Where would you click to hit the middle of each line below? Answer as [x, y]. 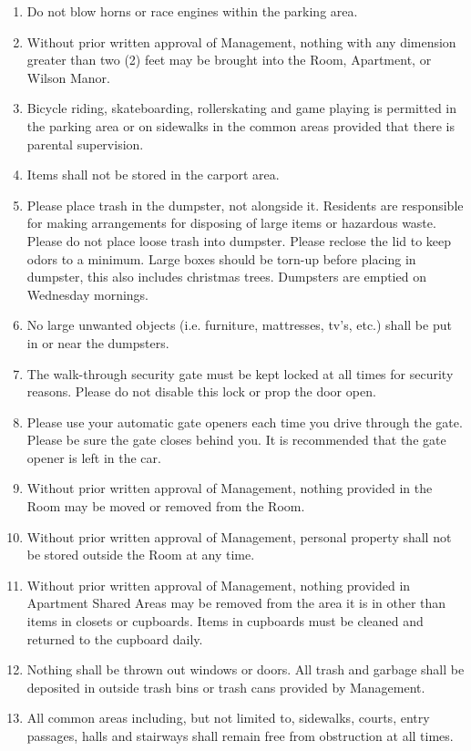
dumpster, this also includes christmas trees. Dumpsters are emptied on [226, 277]
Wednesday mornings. [88, 294]
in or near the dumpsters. [98, 342]
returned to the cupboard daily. [115, 638]
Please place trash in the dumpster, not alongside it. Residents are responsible [245, 205]
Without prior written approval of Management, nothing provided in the [230, 488]
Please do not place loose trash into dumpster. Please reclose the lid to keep [239, 240]
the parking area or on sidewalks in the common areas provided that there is [241, 125]
